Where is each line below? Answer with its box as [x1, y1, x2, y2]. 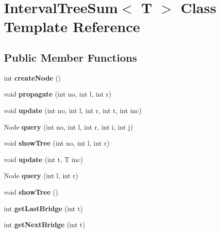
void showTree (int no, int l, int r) [4, 138, 110, 148]
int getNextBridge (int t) [4, 219, 85, 230]
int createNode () [4, 72, 61, 83]
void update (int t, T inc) [4, 154, 83, 164]
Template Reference [4, 17, 140, 36]
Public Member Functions [4, 50, 137, 65]
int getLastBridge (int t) [4, 203, 83, 213]
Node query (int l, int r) [4, 170, 78, 181]
